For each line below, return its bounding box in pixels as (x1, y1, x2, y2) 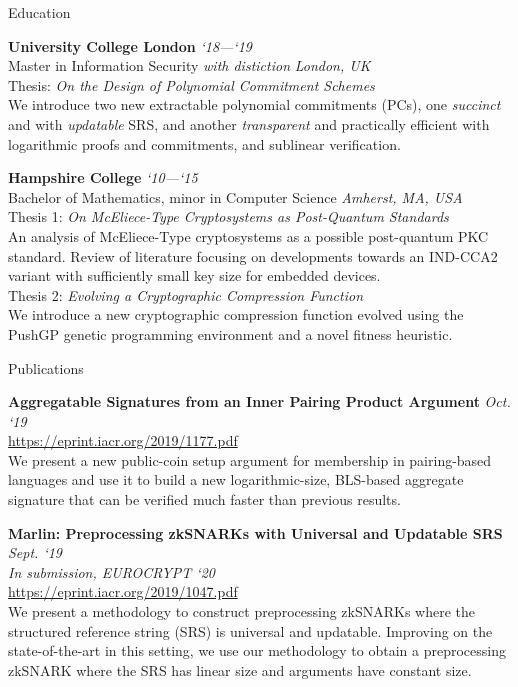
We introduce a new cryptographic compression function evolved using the (8, 304, 464, 325)
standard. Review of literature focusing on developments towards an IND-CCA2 (8, 245, 498, 266)
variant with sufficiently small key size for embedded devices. (8, 265, 381, 286)
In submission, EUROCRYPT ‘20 (8, 561, 215, 582)
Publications (8, 357, 84, 378)
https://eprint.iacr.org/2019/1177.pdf (8, 430, 238, 451)
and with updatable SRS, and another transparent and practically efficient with (8, 113, 490, 134)
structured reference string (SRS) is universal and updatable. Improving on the (8, 620, 493, 641)
